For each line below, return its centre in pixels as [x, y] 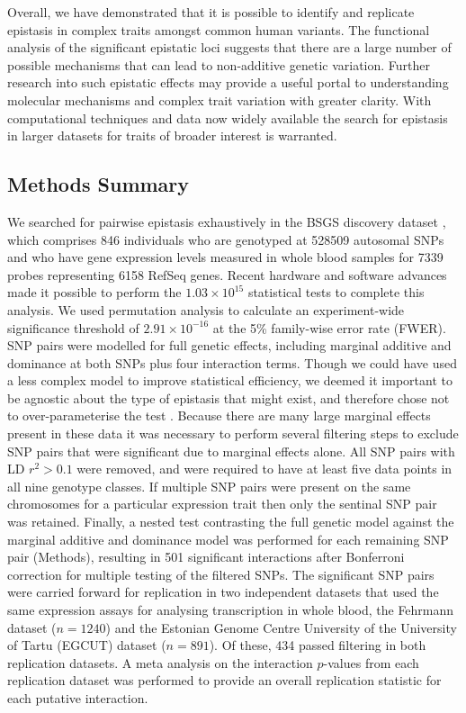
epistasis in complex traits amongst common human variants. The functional [219, 29]
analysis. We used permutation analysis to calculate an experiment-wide [206, 309]
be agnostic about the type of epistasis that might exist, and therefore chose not [229, 397]
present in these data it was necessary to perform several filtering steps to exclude [233, 433]
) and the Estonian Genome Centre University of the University [281, 627]
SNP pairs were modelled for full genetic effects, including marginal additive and [229, 345]
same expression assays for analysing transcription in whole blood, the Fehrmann [231, 610]
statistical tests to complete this [336, 292]
